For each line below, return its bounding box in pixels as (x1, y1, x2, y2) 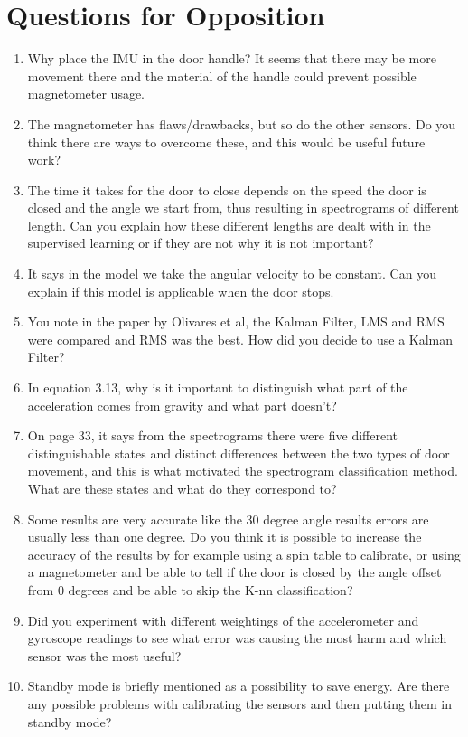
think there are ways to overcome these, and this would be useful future (27, 132, 426, 151)
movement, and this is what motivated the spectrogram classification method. (27, 461, 458, 480)
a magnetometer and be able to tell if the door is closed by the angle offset (27, 562, 442, 581)
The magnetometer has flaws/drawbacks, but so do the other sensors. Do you (27, 114, 456, 133)
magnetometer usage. (27, 84, 145, 103)
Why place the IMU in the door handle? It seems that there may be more (27, 49, 436, 68)
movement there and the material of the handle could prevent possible (27, 66, 417, 85)
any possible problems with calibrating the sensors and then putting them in (27, 694, 453, 713)
